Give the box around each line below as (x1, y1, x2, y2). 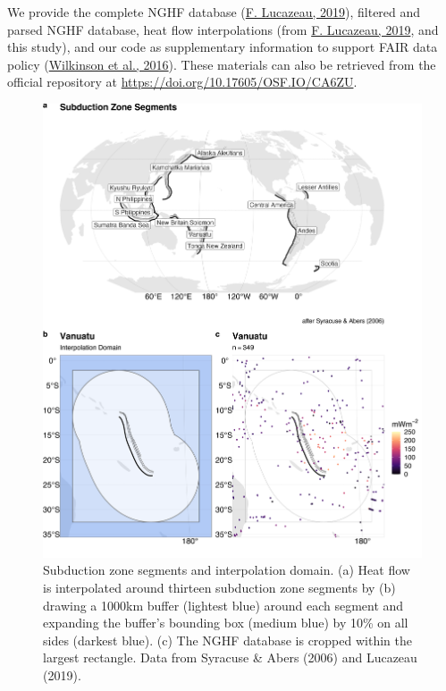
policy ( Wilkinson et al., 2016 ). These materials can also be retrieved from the (7, 55, 436, 73)
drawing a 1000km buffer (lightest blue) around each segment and (43, 595, 404, 614)
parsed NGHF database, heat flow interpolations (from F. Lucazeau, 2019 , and (7, 20, 439, 38)
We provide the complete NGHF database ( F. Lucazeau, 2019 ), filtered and (7, 3, 421, 21)
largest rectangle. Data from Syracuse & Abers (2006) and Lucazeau (43, 648, 417, 667)
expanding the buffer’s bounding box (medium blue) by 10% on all (43, 613, 408, 632)
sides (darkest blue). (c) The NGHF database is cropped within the (43, 630, 412, 649)
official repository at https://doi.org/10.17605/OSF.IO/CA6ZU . (7, 72, 358, 91)
